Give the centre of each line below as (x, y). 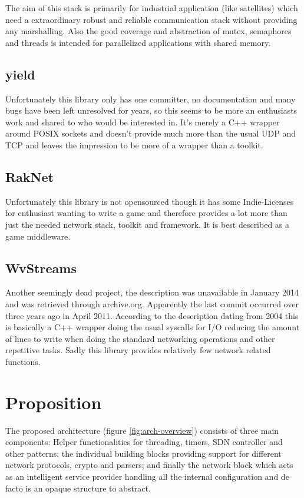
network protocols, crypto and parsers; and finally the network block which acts (149, 465)
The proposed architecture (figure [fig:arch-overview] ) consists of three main (142, 430)
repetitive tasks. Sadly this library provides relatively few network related (138, 350)
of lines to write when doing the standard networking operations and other (140, 338)
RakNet (29, 176)
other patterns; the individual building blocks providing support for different (143, 453)
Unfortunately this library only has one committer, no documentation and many (151, 99)
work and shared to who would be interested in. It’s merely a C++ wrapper (143, 122)
